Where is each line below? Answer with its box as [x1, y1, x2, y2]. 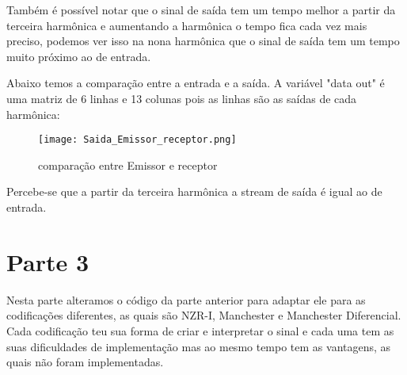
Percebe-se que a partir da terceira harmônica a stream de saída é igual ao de [6, 183, 382, 200]
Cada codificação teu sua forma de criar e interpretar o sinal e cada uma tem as [6, 322, 394, 339]
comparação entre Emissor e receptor [38, 156, 218, 173]
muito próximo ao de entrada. [6, 48, 151, 64]
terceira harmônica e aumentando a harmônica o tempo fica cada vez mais [6, 17, 367, 33]
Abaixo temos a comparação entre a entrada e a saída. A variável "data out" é [6, 75, 385, 91]
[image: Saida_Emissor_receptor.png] [38, 134, 237, 146]
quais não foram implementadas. [6, 354, 164, 370]
